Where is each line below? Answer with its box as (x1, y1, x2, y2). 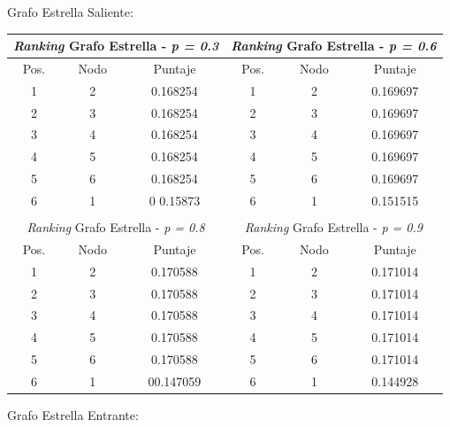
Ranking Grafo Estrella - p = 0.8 (27, 218, 205, 237)
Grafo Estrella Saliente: (7, 3, 133, 20)
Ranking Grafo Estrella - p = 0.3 (13, 36, 219, 55)
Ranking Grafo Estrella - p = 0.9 (244, 218, 423, 237)
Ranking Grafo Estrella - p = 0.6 (231, 36, 437, 55)
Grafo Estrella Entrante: (7, 406, 139, 424)
